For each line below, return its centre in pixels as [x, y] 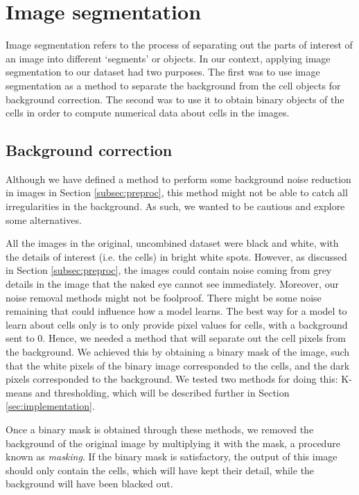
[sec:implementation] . [50, 406]
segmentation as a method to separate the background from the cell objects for [173, 85]
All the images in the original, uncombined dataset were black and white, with [172, 243]
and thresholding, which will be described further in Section [162, 392]
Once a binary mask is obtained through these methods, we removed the [160, 429]
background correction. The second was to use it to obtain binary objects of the [175, 99]
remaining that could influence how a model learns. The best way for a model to [176, 311]
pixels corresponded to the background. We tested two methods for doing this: [172, 379]
